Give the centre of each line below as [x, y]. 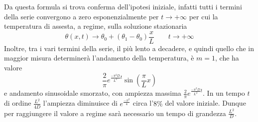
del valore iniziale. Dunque [205, 103]
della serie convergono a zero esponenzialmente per [81, 16]
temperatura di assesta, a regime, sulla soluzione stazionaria [96, 26]
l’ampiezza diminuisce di [80, 103]
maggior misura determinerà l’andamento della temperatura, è [99, 58]
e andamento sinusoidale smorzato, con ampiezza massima [93, 93]
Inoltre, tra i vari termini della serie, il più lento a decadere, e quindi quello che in [129, 48]
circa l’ [143, 103]
